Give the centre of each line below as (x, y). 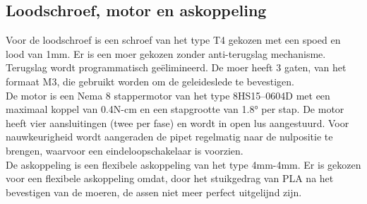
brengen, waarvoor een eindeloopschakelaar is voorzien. (125, 150)
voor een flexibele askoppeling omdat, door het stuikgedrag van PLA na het (170, 178)
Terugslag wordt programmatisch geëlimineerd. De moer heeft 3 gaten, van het (176, 67)
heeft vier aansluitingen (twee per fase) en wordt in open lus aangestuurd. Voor (178, 122)
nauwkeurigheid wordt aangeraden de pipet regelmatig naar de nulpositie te (169, 137)
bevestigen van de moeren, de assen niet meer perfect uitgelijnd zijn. (154, 192)
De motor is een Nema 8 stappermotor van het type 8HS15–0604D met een (168, 95)
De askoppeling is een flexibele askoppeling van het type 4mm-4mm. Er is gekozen (183, 164)
